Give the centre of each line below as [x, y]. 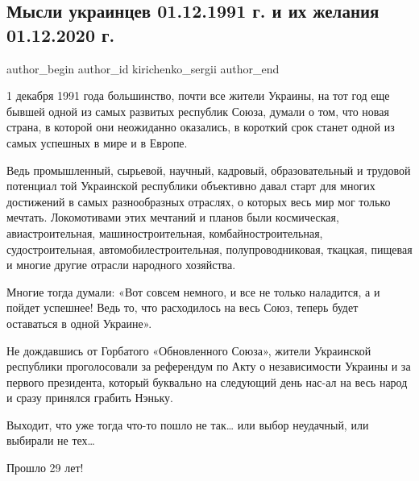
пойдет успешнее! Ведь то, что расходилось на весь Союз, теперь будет [183, 307]
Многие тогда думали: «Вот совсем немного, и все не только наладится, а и [193, 291]
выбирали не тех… [51, 440]
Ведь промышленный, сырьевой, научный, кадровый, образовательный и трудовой [209, 170]
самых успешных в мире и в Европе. [97, 142]
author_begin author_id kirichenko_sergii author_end [143, 68]
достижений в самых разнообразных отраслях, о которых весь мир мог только [199, 201]
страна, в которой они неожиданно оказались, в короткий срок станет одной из [201, 127]
